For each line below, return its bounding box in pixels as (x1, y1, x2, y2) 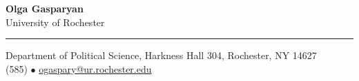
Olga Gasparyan (6, 1, 84, 15)
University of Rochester (6, 14, 105, 29)
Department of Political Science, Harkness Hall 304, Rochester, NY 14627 (6, 48, 317, 62)
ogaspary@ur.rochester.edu (39, 61, 152, 76)
